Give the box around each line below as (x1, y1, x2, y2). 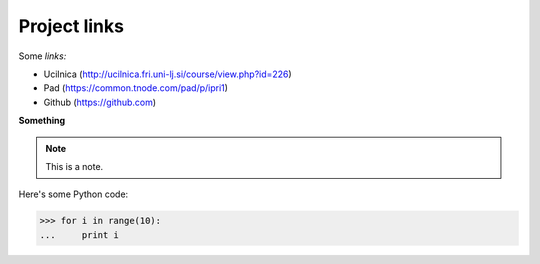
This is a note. (45, 160, 104, 172)
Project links (18, 15, 125, 37)
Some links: (18, 50, 67, 62)
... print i (39, 229, 120, 240)
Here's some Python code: (18, 188, 129, 200)
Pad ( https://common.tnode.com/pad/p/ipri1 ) (43, 82, 229, 94)
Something (18, 115, 66, 127)
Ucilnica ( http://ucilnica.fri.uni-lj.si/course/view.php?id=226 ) (43, 68, 292, 80)
